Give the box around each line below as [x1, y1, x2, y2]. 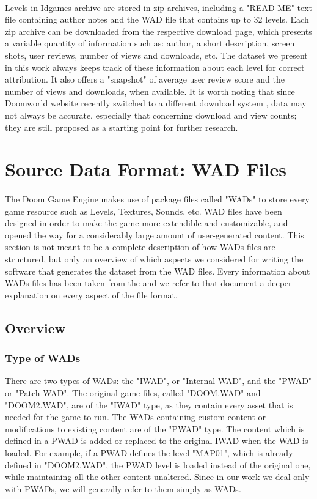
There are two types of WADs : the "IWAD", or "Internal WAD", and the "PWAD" [5, 374, 312, 387]
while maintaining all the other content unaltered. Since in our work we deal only [5, 470, 310, 483]
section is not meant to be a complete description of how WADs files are [5, 240, 275, 253]
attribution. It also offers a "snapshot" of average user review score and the [5, 73, 285, 86]
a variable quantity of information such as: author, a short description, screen [5, 37, 295, 50]
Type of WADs [5, 350, 81, 366]
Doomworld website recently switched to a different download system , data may [5, 97, 307, 109]
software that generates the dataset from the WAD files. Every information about [5, 264, 310, 277]
